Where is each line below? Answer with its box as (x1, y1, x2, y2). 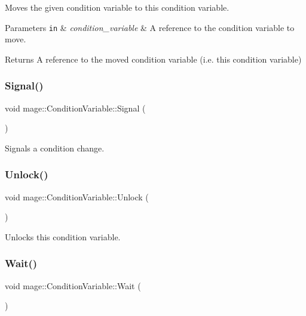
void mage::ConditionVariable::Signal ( (5, 101, 146, 114)
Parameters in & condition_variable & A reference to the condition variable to (5, 21, 295, 33)
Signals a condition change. (5, 141, 105, 154)
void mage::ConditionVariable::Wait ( (5, 279, 141, 292)
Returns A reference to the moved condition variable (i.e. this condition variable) (5, 52, 302, 65)
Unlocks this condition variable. (5, 230, 121, 243)
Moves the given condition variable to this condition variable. (5, 1, 229, 13)
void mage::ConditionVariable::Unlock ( (5, 190, 149, 203)
